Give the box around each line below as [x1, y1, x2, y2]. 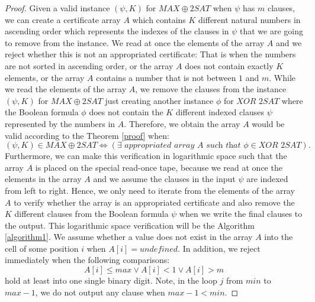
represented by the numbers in [5, 117, 115, 129]
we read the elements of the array [5, 83, 127, 95]
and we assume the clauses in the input [93, 173, 236, 185]
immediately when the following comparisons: [5, 254, 170, 266]
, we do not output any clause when [35, 285, 165, 298]
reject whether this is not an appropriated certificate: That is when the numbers [5, 48, 296, 60]
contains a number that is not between [96, 71, 236, 83]
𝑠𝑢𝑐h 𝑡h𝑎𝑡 [206, 141, 241, 150]
